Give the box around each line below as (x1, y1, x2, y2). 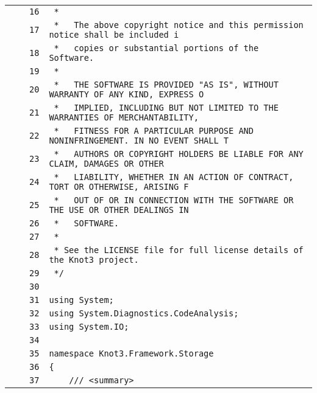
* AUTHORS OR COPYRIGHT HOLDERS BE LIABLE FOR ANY (54, 149, 304, 159)
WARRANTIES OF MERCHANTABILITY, (49, 113, 199, 122)
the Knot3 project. (49, 255, 139, 265)
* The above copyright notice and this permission (54, 20, 304, 30)
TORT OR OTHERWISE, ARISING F (49, 182, 189, 192)
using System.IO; (49, 322, 129, 332)
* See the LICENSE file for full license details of (54, 245, 304, 255)
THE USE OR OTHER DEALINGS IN (49, 205, 189, 215)
